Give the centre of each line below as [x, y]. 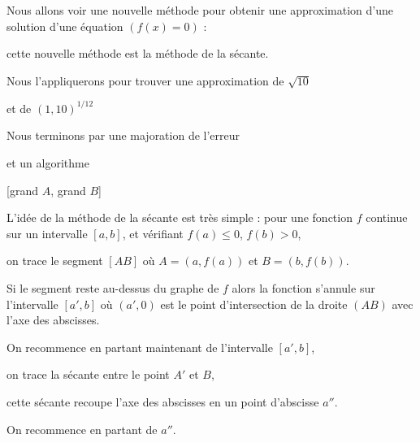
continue [387, 217]
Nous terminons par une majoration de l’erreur [123, 135]
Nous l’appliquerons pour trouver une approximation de [145, 80]
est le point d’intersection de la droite [254, 304]
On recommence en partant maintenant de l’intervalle [140, 347]
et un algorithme [48, 163]
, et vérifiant [153, 233]
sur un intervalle [47, 233]
